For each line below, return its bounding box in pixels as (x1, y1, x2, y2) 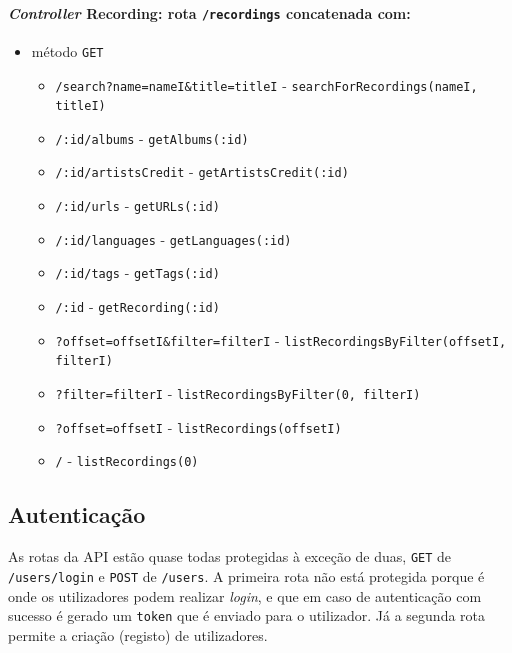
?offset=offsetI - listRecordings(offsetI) (55, 416, 342, 437)
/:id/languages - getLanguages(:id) (55, 228, 292, 249)
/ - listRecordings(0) (55, 450, 199, 471)
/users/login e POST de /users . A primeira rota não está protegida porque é (8, 565, 485, 586)
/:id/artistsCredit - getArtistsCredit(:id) (55, 161, 349, 182)
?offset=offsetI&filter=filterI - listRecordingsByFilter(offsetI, (55, 329, 507, 350)
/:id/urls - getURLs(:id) (55, 195, 220, 216)
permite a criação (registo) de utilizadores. (8, 624, 268, 645)
